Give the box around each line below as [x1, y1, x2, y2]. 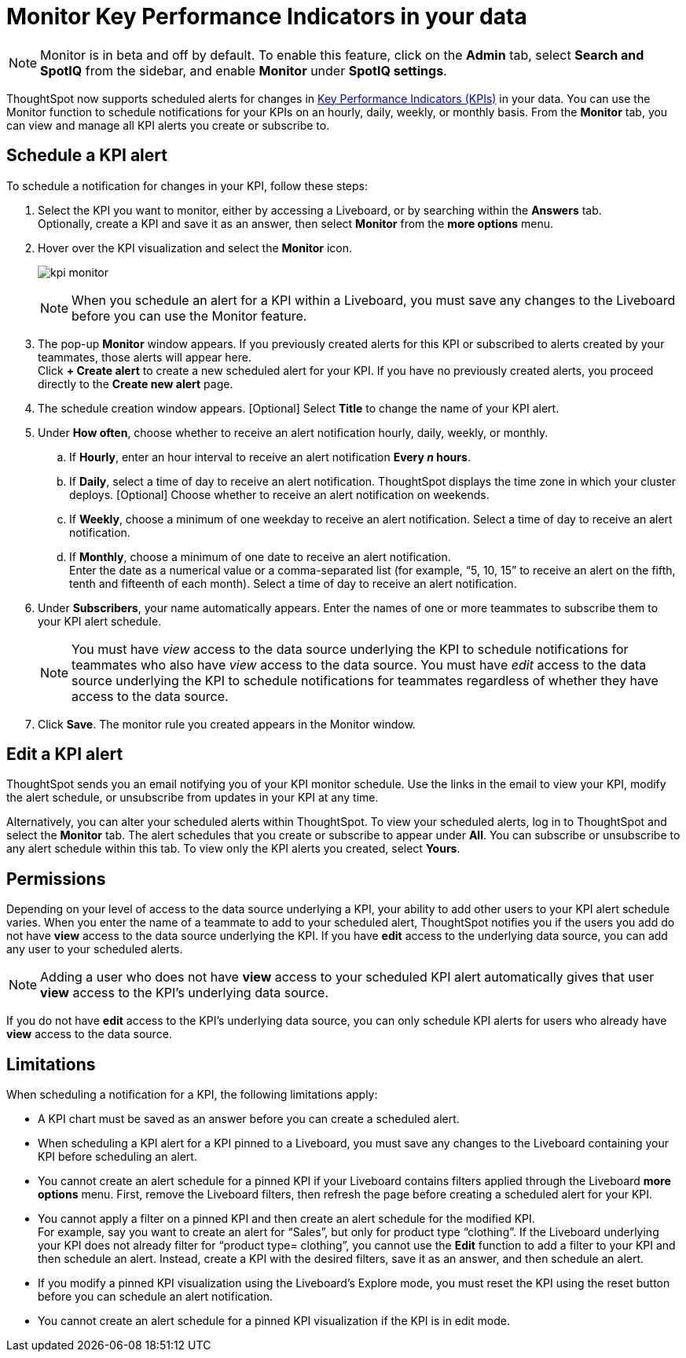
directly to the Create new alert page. [38, 376, 233, 391]
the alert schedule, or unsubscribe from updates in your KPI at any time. [6, 791, 379, 805]
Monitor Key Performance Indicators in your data [6, 3, 527, 30]
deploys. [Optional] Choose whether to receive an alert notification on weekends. [69, 487, 490, 501]
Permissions [6, 868, 106, 889]
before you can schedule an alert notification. [38, 1290, 273, 1304]
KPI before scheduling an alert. [38, 1150, 197, 1164]
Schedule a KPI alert [6, 145, 167, 166]
